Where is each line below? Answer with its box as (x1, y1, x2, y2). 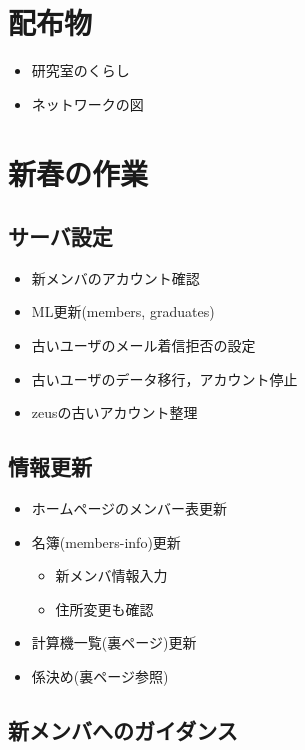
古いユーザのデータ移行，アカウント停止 (31, 368, 298, 389)
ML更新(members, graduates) (31, 301, 215, 322)
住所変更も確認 (55, 598, 154, 619)
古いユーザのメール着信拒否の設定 (31, 335, 256, 356)
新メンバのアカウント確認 (31, 267, 200, 288)
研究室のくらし (31, 60, 130, 81)
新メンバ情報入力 (55, 565, 168, 586)
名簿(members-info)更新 (31, 531, 181, 552)
